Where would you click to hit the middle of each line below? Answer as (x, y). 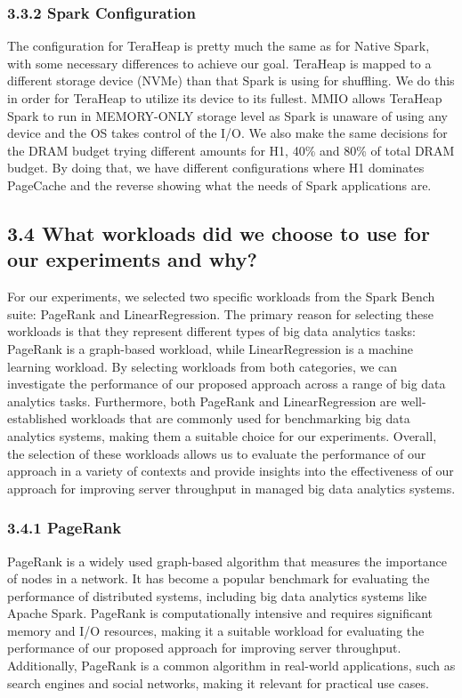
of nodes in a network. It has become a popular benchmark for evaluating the (219, 578)
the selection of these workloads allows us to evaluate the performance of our (217, 453)
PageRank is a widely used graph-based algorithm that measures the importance (227, 561)
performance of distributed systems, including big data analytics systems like (217, 595)
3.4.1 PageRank (65, 528)
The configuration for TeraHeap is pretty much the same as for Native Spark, (219, 46)
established (37, 418)
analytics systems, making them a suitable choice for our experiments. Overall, (222, 435)
